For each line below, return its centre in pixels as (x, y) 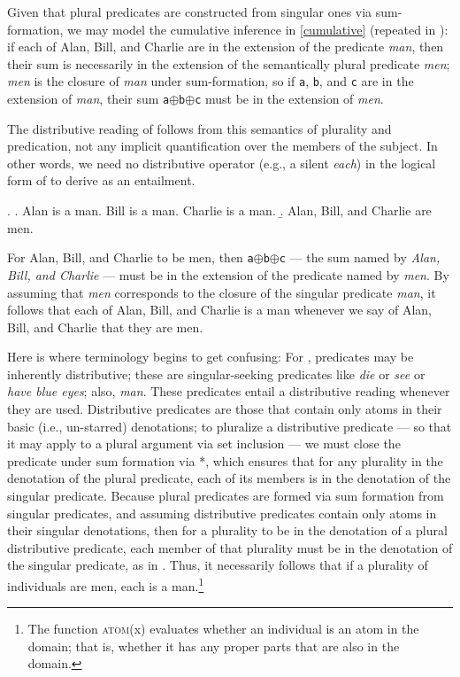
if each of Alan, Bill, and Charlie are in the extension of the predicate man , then (226, 47)
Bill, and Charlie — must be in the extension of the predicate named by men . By (228, 274)
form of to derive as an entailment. (101, 180)
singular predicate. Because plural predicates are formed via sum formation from (226, 496)
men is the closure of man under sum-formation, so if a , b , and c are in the (211, 81)
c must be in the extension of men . (289, 99)
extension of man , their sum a (88, 99)
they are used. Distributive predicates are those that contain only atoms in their (225, 409)
